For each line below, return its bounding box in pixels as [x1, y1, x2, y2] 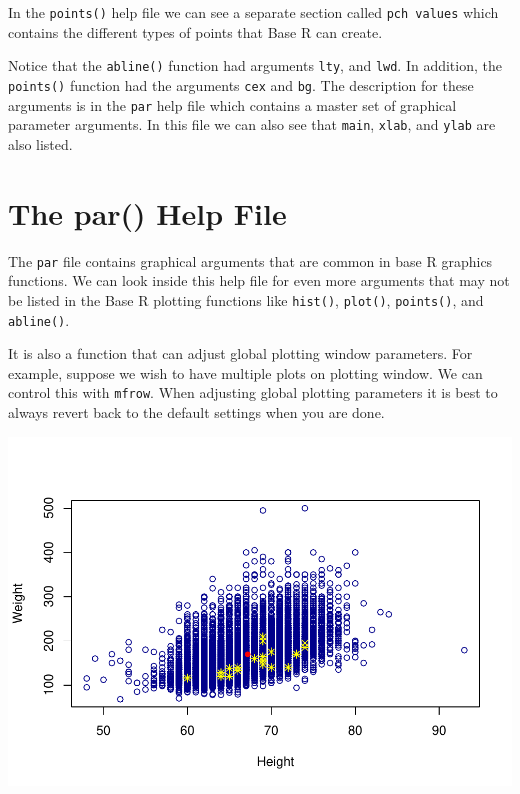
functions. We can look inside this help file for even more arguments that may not [8, 270, 510, 291]
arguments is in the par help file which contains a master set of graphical [8, 94, 457, 115]
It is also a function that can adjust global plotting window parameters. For [8, 343, 473, 364]
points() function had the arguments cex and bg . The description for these [8, 74, 474, 95]
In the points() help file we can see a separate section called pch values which [8, 2, 499, 22]
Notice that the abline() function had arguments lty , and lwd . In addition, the [8, 55, 502, 76]
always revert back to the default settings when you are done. [8, 402, 385, 422]
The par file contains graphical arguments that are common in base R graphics [8, 250, 493, 271]
